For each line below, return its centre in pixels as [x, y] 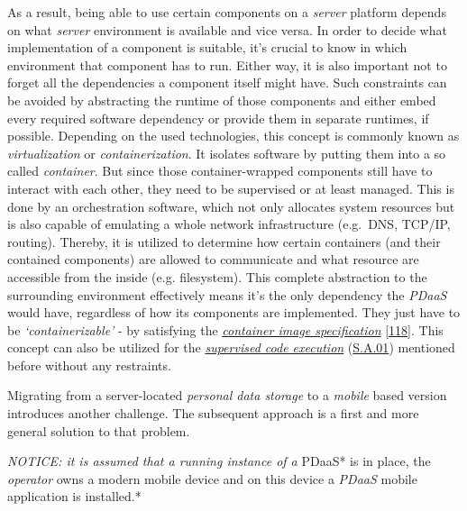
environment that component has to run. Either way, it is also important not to [227, 64]
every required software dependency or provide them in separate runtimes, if [218, 118]
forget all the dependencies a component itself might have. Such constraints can [227, 82]
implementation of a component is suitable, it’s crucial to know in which [207, 47]
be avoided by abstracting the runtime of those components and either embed [222, 100]
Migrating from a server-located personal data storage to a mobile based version [227, 395]
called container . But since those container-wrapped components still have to [220, 171]
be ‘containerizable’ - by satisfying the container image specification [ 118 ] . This [225, 329]
